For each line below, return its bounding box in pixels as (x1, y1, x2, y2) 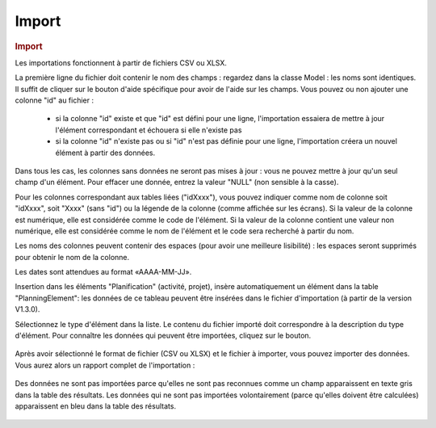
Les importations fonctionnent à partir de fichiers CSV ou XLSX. (15, 57, 228, 68)
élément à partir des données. (55, 148, 156, 157)
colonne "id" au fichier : (15, 95, 94, 105)
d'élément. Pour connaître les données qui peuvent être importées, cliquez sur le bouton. (15, 331, 312, 341)
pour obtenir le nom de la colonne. (15, 252, 130, 262)
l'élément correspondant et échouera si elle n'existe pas (55, 125, 242, 135)
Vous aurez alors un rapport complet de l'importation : (15, 360, 195, 370)
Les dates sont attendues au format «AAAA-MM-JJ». (15, 267, 192, 277)
